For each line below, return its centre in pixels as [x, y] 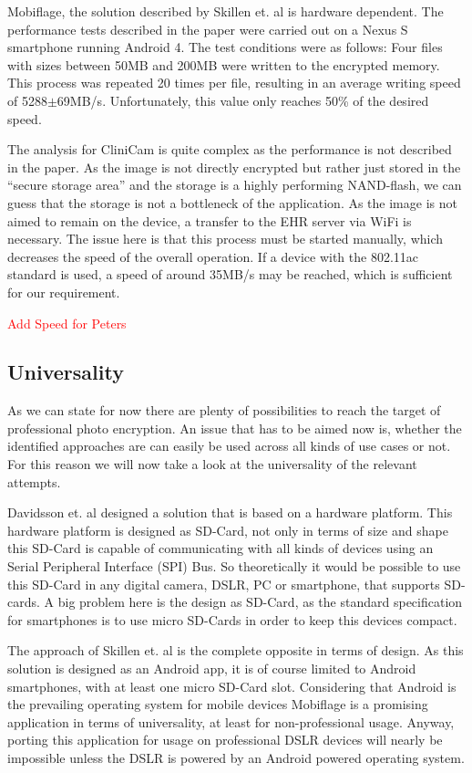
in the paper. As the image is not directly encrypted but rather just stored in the [234, 167]
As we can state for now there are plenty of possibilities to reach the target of [224, 410]
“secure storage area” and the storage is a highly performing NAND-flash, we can [235, 185]
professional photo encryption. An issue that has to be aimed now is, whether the [235, 428]
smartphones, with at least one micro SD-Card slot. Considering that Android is [232, 686]
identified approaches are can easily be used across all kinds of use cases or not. [229, 446]
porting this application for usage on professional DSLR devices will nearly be [225, 740]
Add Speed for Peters [67, 323]
